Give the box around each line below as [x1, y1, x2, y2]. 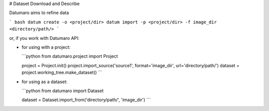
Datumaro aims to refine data [9, 10, 69, 16]
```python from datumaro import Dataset [21, 88, 104, 94]
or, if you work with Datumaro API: [9, 35, 80, 41]
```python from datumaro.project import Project [21, 53, 118, 59]
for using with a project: [21, 44, 71, 50]
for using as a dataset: [21, 79, 68, 85]
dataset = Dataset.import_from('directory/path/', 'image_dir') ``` [21, 97, 151, 103]
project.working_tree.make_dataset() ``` [21, 70, 103, 76]
